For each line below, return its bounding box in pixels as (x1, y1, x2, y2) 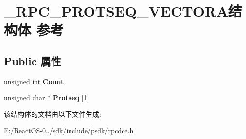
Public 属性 (4, 53, 61, 68)
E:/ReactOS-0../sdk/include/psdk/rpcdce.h (4, 125, 134, 135)
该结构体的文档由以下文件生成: (4, 108, 101, 119)
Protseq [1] (53, 92, 89, 103)
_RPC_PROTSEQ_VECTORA (4, 1, 228, 21)
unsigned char (4, 92, 45, 103)
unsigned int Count (4, 76, 64, 86)
